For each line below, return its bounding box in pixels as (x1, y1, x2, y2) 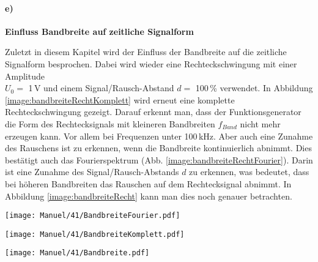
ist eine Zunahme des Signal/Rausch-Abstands (5, 165, 179, 178)
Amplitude (5, 69, 45, 82)
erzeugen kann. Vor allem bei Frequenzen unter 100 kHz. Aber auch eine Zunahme (5, 129, 313, 142)
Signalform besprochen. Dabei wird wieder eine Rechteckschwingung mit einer (5, 57, 297, 70)
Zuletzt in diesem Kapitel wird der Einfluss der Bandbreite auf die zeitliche (5, 45, 287, 58)
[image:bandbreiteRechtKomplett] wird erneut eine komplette (5, 93, 235, 106)
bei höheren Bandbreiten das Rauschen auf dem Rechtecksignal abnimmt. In (5, 177, 292, 190)
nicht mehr (240, 117, 281, 130)
